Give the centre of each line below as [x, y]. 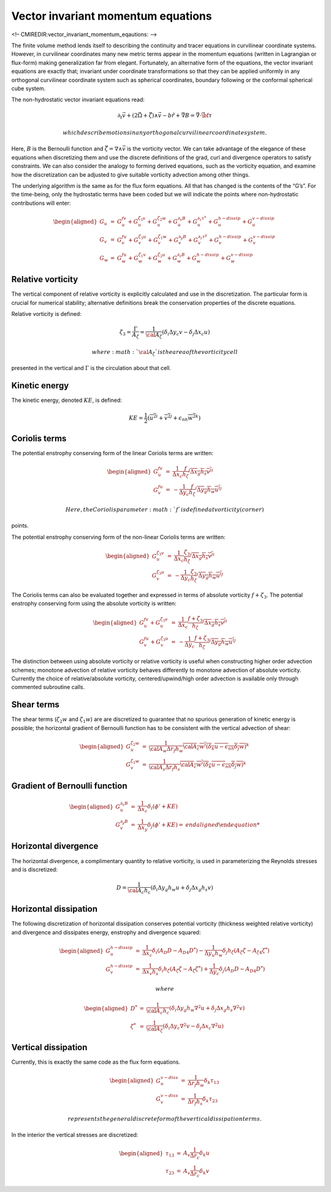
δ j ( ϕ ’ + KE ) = [165, 826]
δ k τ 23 [210, 1099]
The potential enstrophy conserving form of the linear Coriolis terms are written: [112, 453]
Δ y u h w [214, 954]
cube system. [29, 88]
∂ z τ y [203, 236]
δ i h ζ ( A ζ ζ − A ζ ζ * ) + [183, 969]
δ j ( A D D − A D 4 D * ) [242, 969]
